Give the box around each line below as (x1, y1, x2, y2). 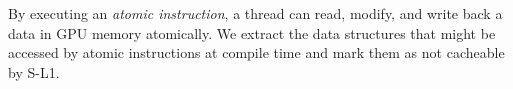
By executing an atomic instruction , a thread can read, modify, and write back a (8, 3, 503, 23)
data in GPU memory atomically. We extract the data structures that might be (8, 22, 496, 43)
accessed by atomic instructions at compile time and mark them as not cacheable (8, 42, 505, 63)
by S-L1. (8, 61, 60, 82)
